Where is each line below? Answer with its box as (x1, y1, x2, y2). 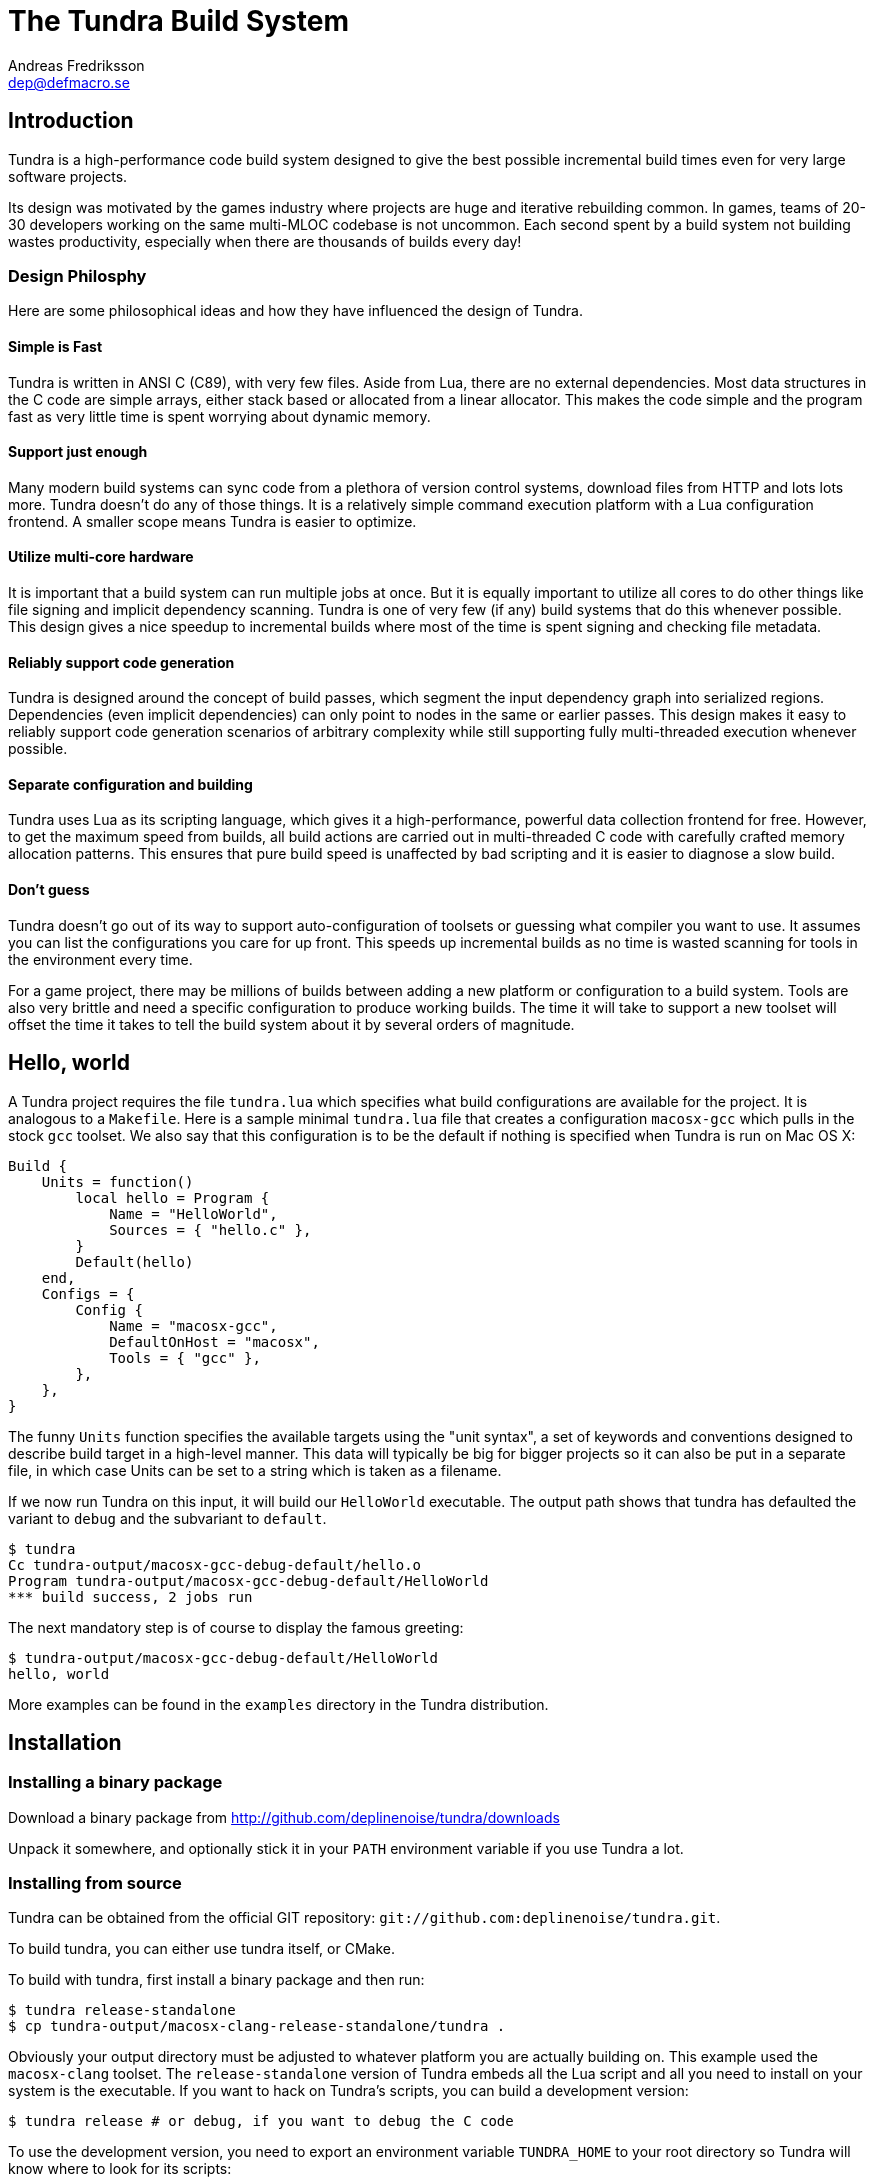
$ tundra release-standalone (8, 2002, 236, 2019)
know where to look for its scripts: (8, 2160, 232, 2178)
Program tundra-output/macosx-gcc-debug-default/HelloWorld (8, 1572, 489, 1589)
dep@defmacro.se (8, 73, 130, 91)
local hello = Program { (75, 1189, 270, 1206)
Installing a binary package (8, 1772, 223, 1793)
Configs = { (41, 1285, 135, 1302)
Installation (8, 1729, 122, 1755)
